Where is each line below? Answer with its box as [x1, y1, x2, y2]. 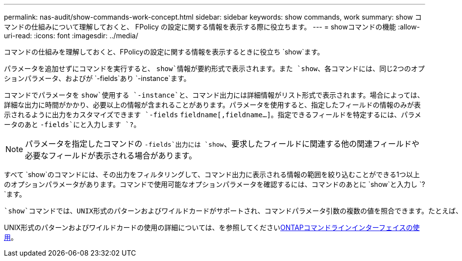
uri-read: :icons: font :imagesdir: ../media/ [4, 31, 138, 40]
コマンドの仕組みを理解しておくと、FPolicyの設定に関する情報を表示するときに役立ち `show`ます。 [4, 48, 324, 56]
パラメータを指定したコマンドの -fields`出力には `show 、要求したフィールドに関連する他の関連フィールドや [25, 139, 420, 149]
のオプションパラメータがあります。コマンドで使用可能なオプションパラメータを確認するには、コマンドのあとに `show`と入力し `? [4, 180, 425, 188]
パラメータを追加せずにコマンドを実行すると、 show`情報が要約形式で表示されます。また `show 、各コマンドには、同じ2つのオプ [4, 64, 425, 73]
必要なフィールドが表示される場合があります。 [25, 151, 197, 160]
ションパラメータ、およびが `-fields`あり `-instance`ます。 [4, 74, 191, 82]
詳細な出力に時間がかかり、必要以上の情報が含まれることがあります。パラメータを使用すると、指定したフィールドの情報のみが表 [4, 101, 421, 109]
